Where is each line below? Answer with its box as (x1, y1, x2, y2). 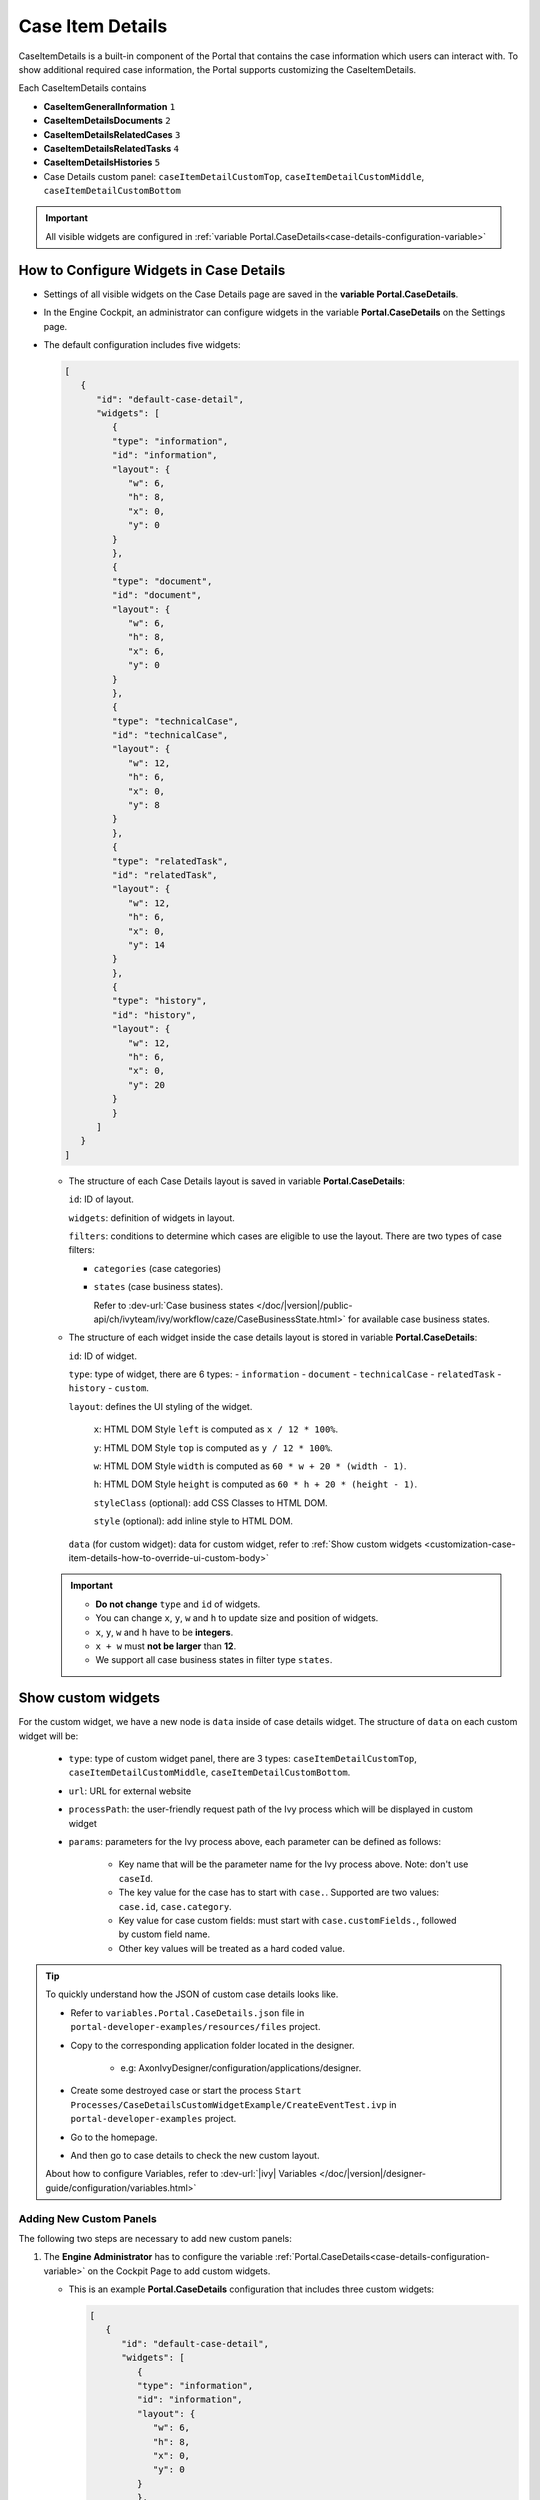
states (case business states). (93, 1281, 224, 1293)
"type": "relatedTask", (111, 855, 229, 867)
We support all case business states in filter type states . (95, 1654, 333, 1666)
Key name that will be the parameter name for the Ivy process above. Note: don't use (118, 1858, 469, 1870)
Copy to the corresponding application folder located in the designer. (70, 2039, 355, 2051)
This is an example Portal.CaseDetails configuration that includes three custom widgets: (68, 2283, 435, 2295)
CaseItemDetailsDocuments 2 (43, 115, 171, 127)
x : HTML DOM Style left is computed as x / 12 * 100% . (93, 1423, 339, 1435)
